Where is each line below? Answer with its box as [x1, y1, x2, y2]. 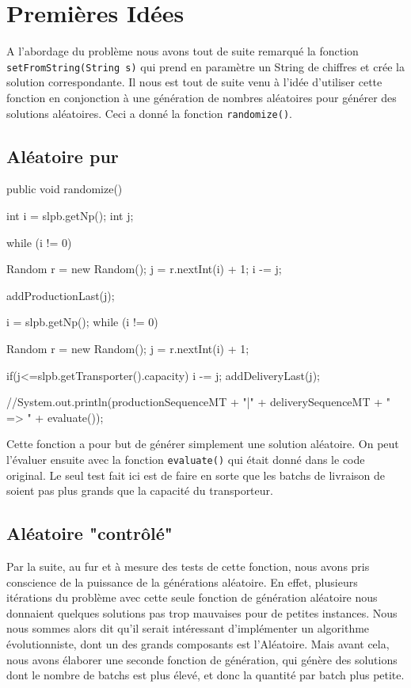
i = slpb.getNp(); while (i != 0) [6, 314, 158, 330]
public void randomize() [6, 181, 123, 197]
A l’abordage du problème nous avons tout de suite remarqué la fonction [6, 43, 359, 59]
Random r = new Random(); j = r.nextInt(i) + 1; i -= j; [6, 260, 282, 277]
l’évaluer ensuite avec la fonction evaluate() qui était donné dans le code [6, 450, 365, 467]
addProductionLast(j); [6, 287, 115, 303]
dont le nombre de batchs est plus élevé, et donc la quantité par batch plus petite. [6, 667, 405, 683]
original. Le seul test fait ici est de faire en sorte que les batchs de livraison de [6, 466, 386, 483]
